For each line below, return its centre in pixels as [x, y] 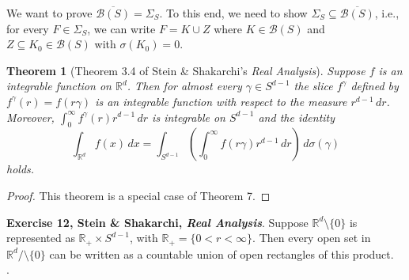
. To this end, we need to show [233, 13]
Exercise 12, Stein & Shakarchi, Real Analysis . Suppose [157, 222]
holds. [21, 169]
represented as [41, 238]
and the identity [297, 117]
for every [28, 28]
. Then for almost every [184, 86]
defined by [375, 86]
